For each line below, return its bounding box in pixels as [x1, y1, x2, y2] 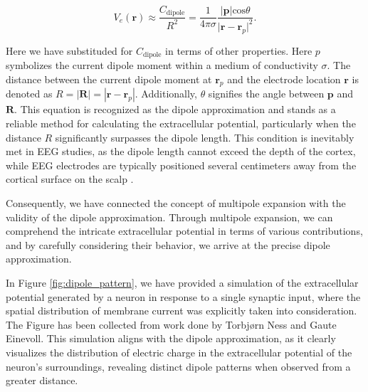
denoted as [6, 86, 53, 101]
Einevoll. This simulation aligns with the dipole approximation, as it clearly [6, 331, 336, 346]
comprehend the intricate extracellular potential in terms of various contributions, [6, 223, 363, 238]
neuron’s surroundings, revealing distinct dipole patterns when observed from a [6, 359, 351, 374]
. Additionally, [135, 86, 197, 101]
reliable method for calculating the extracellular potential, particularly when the [6, 116, 356, 131]
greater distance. [6, 373, 78, 388]
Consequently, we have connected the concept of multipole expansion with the [6, 196, 346, 211]
